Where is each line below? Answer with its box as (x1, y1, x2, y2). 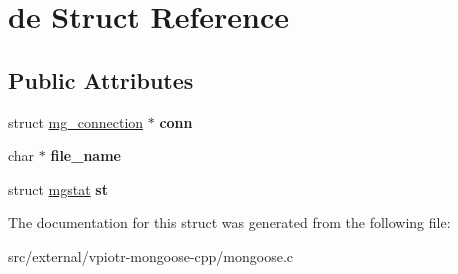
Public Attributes (8, 64, 194, 95)
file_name (50, 145, 121, 166)
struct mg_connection (8, 111, 144, 132)
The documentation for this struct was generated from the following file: (8, 212, 451, 233)
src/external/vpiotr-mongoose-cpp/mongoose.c (8, 245, 294, 266)
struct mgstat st (8, 178, 108, 199)
